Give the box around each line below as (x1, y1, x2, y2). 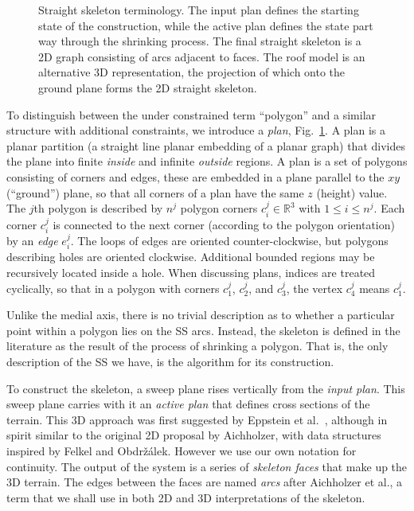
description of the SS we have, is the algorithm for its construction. (6, 353, 334, 369)
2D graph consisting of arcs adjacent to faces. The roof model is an (38, 48, 365, 64)
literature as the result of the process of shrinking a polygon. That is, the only (6, 337, 389, 354)
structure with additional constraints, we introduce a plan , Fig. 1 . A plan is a (6, 122, 386, 138)
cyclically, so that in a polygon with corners (6, 279, 220, 296)
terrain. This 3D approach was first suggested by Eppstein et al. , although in (6, 411, 388, 427)
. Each (373, 200, 405, 216)
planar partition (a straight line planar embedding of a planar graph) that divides (6, 137, 405, 154)
